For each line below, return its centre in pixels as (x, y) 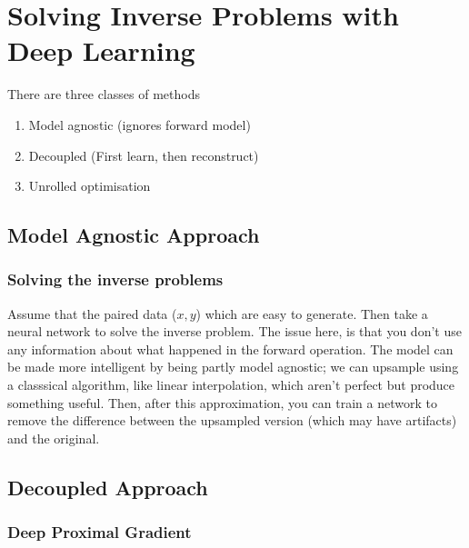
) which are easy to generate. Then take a (312, 313)
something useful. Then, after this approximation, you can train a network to (222, 402)
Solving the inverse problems (115, 279)
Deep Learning (101, 50)
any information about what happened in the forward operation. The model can (230, 349)
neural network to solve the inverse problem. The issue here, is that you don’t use (234, 331)
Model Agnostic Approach (134, 235)
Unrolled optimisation (90, 186)
